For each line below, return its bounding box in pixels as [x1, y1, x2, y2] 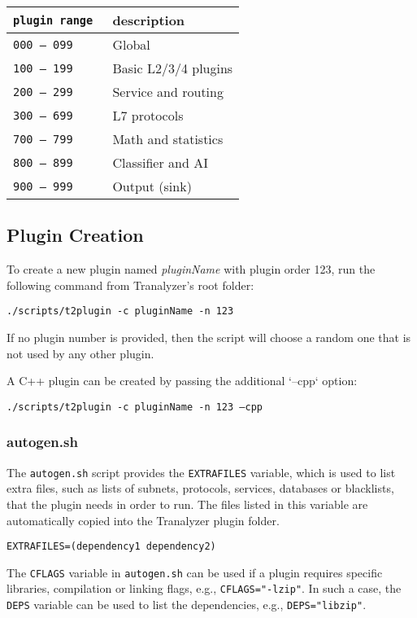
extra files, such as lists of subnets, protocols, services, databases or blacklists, [7, 480, 394, 497]
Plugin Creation [7, 222, 144, 248]
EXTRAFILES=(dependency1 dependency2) [7, 541, 216, 553]
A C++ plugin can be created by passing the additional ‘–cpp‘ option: [7, 372, 358, 389]
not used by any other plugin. [7, 344, 154, 362]
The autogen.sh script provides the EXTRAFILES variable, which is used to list [7, 463, 396, 480]
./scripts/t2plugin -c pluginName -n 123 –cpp [7, 401, 263, 413]
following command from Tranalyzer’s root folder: [7, 276, 254, 293]
